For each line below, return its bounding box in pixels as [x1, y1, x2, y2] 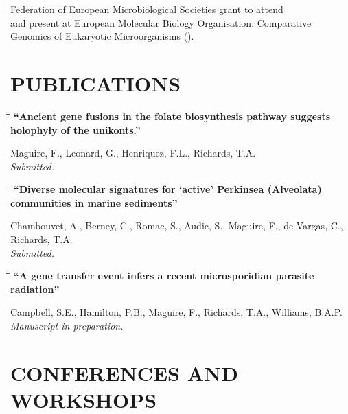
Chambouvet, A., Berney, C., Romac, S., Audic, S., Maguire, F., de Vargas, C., [10, 218, 343, 233]
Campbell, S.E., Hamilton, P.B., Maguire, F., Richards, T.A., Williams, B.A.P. [10, 305, 343, 319]
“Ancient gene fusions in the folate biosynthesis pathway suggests [13, 108, 331, 123]
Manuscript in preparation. [10, 319, 124, 333]
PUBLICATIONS [10, 69, 181, 97]
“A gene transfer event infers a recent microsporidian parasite [13, 268, 314, 283]
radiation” [10, 281, 60, 296]
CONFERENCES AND [10, 358, 238, 387]
